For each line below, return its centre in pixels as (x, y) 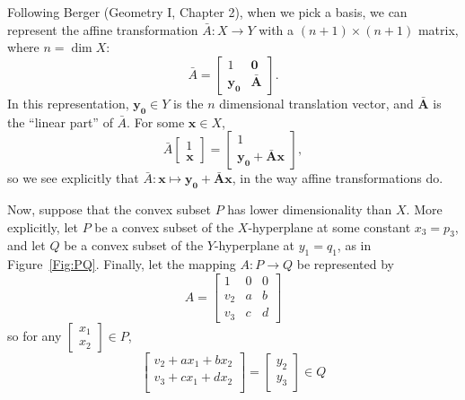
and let (26, 245)
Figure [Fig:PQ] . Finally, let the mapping (122, 264)
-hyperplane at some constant (329, 226)
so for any (35, 335)
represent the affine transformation (103, 29)
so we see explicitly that (73, 178)
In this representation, (68, 103)
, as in (354, 245)
